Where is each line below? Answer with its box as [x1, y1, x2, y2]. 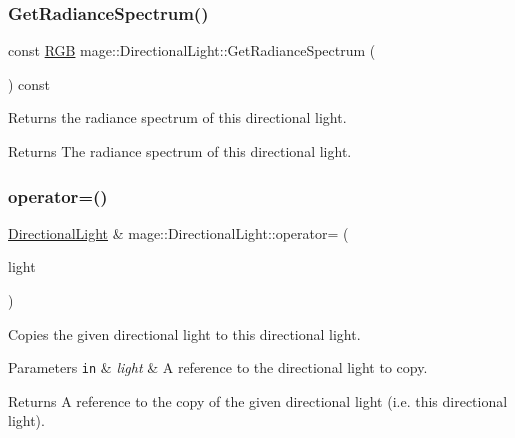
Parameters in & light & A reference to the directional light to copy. [8, 357, 428, 378]
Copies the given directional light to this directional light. [8, 323, 361, 344]
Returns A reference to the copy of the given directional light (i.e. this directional [8, 390, 508, 411]
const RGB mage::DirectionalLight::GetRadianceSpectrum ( [8, 40, 376, 61]
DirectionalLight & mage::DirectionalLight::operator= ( [8, 222, 349, 243]
